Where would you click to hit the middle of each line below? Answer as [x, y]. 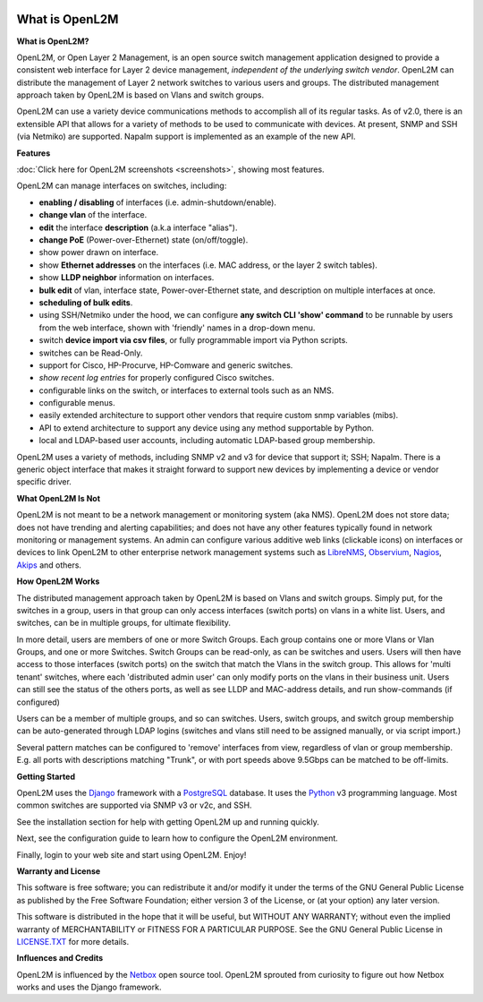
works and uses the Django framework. [89, 987]
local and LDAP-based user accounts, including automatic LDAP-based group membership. [207, 441]
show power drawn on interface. [99, 253]
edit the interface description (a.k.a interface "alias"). [138, 227]
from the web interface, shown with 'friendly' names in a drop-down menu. [177, 328]
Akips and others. [49, 565]
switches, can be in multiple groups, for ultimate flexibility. [124, 623]
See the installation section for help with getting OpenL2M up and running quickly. [168, 822]
